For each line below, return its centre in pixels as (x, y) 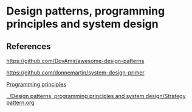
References (29, 46)
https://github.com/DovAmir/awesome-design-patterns (75, 61)
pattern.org (20, 102)
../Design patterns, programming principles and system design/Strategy (96, 96)
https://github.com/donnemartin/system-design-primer (75, 73)
